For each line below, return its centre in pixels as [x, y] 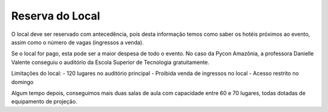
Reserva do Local [56, 16]
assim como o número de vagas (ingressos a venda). [77, 42]
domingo [22, 82]
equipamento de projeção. [44, 102]
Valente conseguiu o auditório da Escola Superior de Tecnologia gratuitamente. [110, 62]
